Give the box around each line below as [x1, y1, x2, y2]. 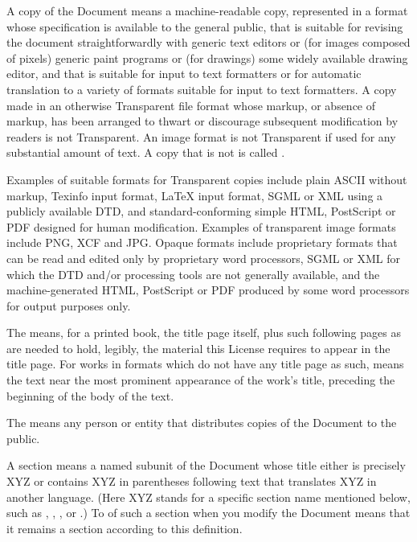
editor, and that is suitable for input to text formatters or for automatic [6, 65, 362, 82]
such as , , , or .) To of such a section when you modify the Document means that [6, 504, 411, 521]
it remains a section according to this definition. [6, 519, 243, 536]
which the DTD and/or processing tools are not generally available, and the [6, 265, 380, 282]
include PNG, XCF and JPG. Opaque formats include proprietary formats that [6, 234, 398, 251]
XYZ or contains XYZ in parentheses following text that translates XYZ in [6, 473, 377, 490]
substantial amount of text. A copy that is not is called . [6, 144, 285, 161]
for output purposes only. [6, 297, 131, 314]
